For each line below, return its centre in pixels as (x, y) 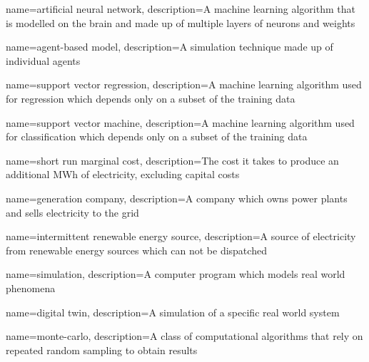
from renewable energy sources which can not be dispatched (136, 250)
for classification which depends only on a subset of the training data (157, 136)
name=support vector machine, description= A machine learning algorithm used (180, 122)
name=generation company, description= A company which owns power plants (177, 198)
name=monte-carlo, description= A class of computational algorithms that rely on (184, 336)
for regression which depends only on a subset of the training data (151, 98)
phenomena (31, 288)
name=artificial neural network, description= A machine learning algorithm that (181, 9)
